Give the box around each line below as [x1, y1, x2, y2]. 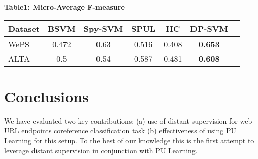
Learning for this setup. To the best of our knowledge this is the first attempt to [4, 135, 254, 145]
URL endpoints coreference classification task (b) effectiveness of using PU [4, 125, 236, 136]
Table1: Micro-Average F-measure [4, 2, 125, 12]
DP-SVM [190, 22, 229, 34]
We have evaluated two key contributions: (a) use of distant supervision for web [4, 115, 252, 126]
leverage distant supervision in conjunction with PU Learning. [4, 145, 198, 155]
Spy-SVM [83, 22, 123, 34]
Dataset [8, 22, 40, 34]
